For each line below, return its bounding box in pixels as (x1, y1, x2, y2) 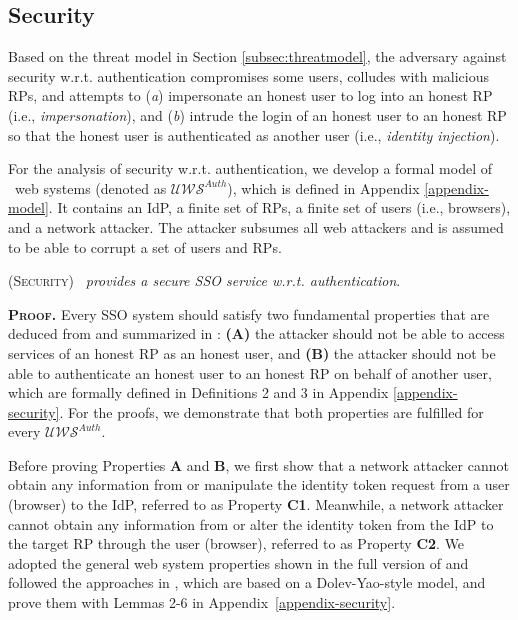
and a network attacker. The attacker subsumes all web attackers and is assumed (8, 216, 504, 237)
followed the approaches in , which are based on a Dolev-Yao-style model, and (8, 572, 486, 593)
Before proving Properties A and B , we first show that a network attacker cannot (8, 454, 509, 475)
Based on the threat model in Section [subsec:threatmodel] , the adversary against (8, 46, 507, 67)
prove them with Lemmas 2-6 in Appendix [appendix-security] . (8, 592, 396, 613)
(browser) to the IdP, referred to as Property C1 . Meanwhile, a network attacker (8, 494, 504, 515)
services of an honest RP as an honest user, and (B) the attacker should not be (8, 342, 496, 363)
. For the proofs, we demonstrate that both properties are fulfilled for (59, 401, 484, 422)
